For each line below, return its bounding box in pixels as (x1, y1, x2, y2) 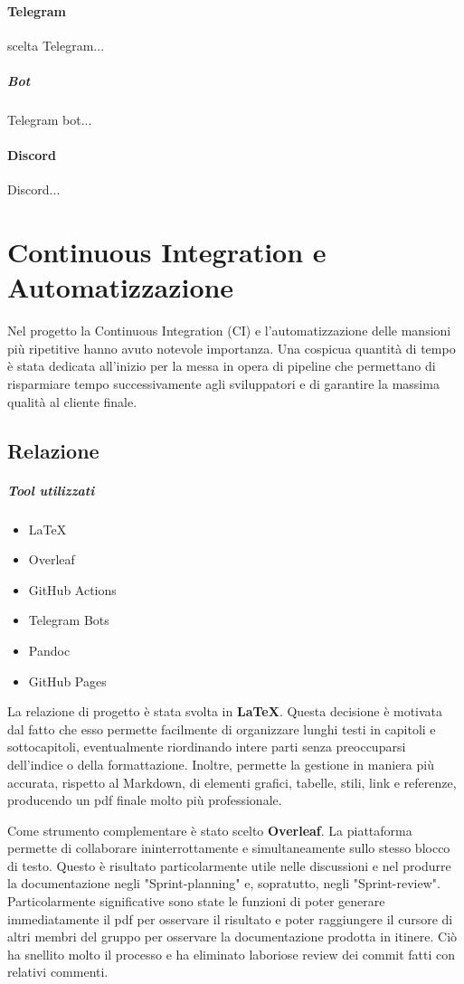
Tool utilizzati (7, 480, 95, 499)
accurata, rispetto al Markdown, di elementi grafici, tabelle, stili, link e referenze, (7, 772, 457, 791)
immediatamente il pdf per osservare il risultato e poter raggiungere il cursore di (7, 909, 453, 928)
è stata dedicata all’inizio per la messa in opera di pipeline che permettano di (7, 356, 436, 375)
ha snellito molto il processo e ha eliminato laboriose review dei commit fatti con (7, 944, 456, 963)
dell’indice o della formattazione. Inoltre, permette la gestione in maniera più (7, 754, 434, 773)
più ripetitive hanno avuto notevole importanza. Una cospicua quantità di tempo (7, 338, 456, 357)
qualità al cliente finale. (7, 392, 137, 411)
